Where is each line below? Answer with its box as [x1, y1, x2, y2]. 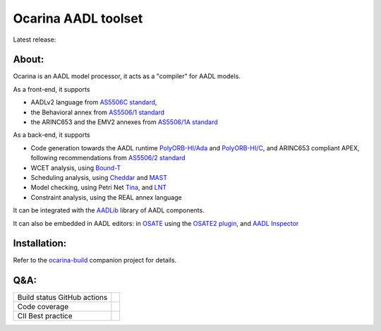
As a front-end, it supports [13, 85, 90, 93]
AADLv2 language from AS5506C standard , [30, 98, 157, 107]
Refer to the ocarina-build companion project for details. [13, 256, 177, 265]
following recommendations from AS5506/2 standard [30, 154, 186, 162]
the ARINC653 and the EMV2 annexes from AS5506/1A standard [30, 118, 218, 126]
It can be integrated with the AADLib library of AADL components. [13, 206, 205, 215]
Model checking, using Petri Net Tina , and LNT [30, 183, 167, 192]
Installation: [13, 237, 67, 250]
